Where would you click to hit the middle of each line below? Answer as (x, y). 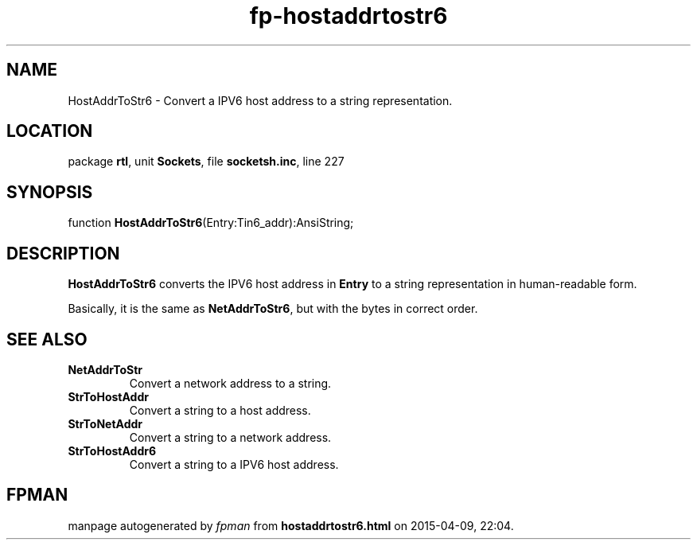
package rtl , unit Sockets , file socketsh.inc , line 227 (206, 162)
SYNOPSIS (50, 192)
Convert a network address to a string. (230, 383)
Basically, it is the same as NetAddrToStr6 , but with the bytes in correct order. (273, 309)
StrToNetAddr (105, 423)
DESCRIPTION (63, 253)
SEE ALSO (47, 339)
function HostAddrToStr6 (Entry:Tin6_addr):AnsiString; (211, 223)
